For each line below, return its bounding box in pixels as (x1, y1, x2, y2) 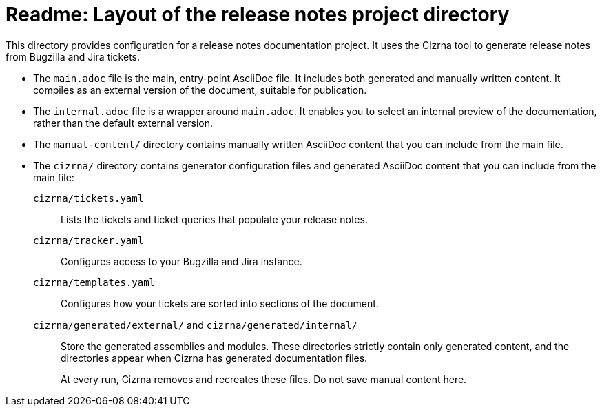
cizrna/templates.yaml (33, 276, 156, 288)
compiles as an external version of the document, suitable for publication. (33, 83, 367, 96)
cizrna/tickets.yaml (33, 192, 144, 204)
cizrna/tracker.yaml (33, 234, 144, 246)
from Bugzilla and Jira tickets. (6, 50, 141, 63)
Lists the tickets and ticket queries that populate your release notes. (61, 213, 368, 225)
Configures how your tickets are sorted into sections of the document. (61, 297, 379, 309)
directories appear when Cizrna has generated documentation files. (61, 351, 368, 364)
